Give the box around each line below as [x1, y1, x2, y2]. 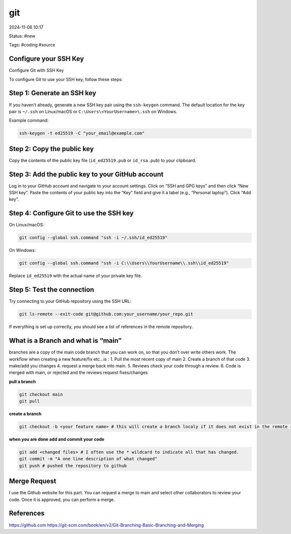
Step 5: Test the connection [9, 285, 95, 294]
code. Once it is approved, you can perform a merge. [9, 497, 115, 502]
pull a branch [9, 379, 36, 384]
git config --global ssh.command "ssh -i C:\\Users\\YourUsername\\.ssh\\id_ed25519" [19, 260, 229, 266]
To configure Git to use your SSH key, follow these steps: [9, 76, 123, 82]
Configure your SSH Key [9, 55, 84, 63]
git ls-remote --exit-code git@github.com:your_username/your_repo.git [19, 311, 194, 317]
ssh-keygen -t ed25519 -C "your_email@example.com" [19, 131, 145, 136]
